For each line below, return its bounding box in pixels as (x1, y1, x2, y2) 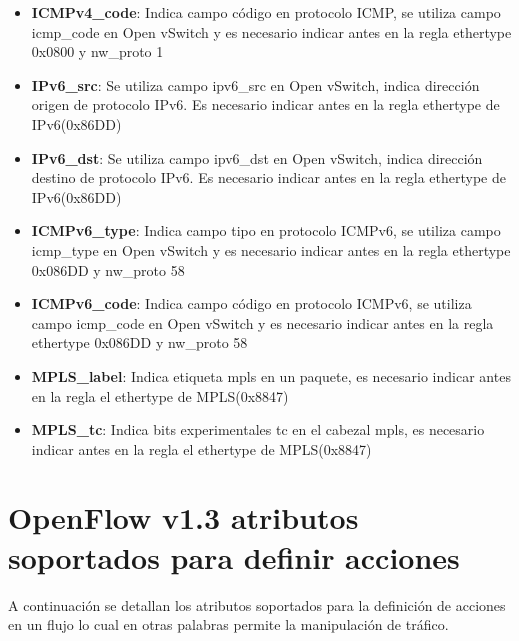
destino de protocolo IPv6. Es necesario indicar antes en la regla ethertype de (31, 167, 506, 188)
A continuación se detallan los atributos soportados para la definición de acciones (8, 594, 506, 615)
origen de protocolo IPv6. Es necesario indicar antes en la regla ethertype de (31, 94, 500, 115)
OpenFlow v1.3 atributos (8, 497, 359, 538)
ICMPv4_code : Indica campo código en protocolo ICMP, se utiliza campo (31, 2, 501, 22)
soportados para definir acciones (8, 536, 460, 577)
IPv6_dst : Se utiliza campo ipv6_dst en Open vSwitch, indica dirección (31, 147, 483, 168)
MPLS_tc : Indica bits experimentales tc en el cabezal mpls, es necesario (31, 419, 485, 440)
